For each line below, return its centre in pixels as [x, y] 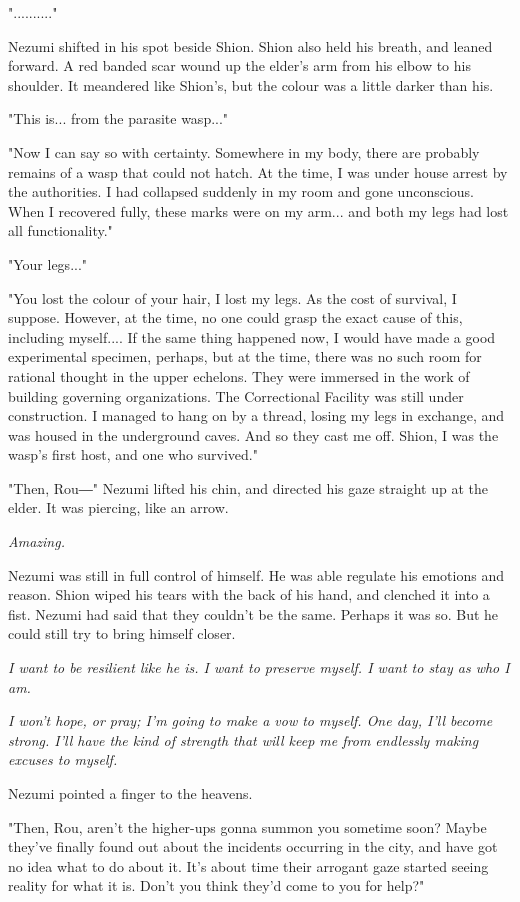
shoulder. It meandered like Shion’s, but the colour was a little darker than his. [251, 84]
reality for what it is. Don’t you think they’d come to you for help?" [216, 885]
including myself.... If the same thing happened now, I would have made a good [252, 336]
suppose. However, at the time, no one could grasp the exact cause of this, [235, 317]
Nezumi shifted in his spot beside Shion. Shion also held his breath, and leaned [250, 45]
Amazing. [36, 541]
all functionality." [60, 230]
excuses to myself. [63, 759]
